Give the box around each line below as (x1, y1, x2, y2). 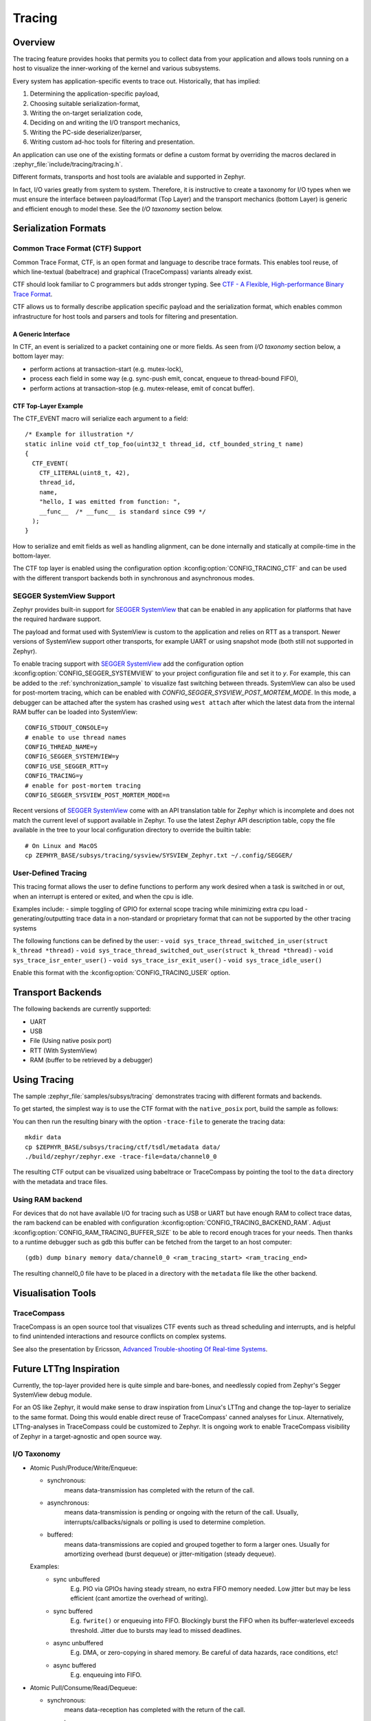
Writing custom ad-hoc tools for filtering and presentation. (30, 138, 195, 146)
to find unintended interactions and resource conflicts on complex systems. (12, 1332, 227, 1340)
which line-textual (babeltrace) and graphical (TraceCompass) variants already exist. (12, 268, 254, 276)
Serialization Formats (12, 222, 106, 234)
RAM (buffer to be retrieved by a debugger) (30, 1056, 153, 1064)
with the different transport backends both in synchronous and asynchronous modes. (12, 573, 255, 582)
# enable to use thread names (25, 733, 127, 741)
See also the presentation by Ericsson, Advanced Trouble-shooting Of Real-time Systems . (12, 1344, 268, 1353)
